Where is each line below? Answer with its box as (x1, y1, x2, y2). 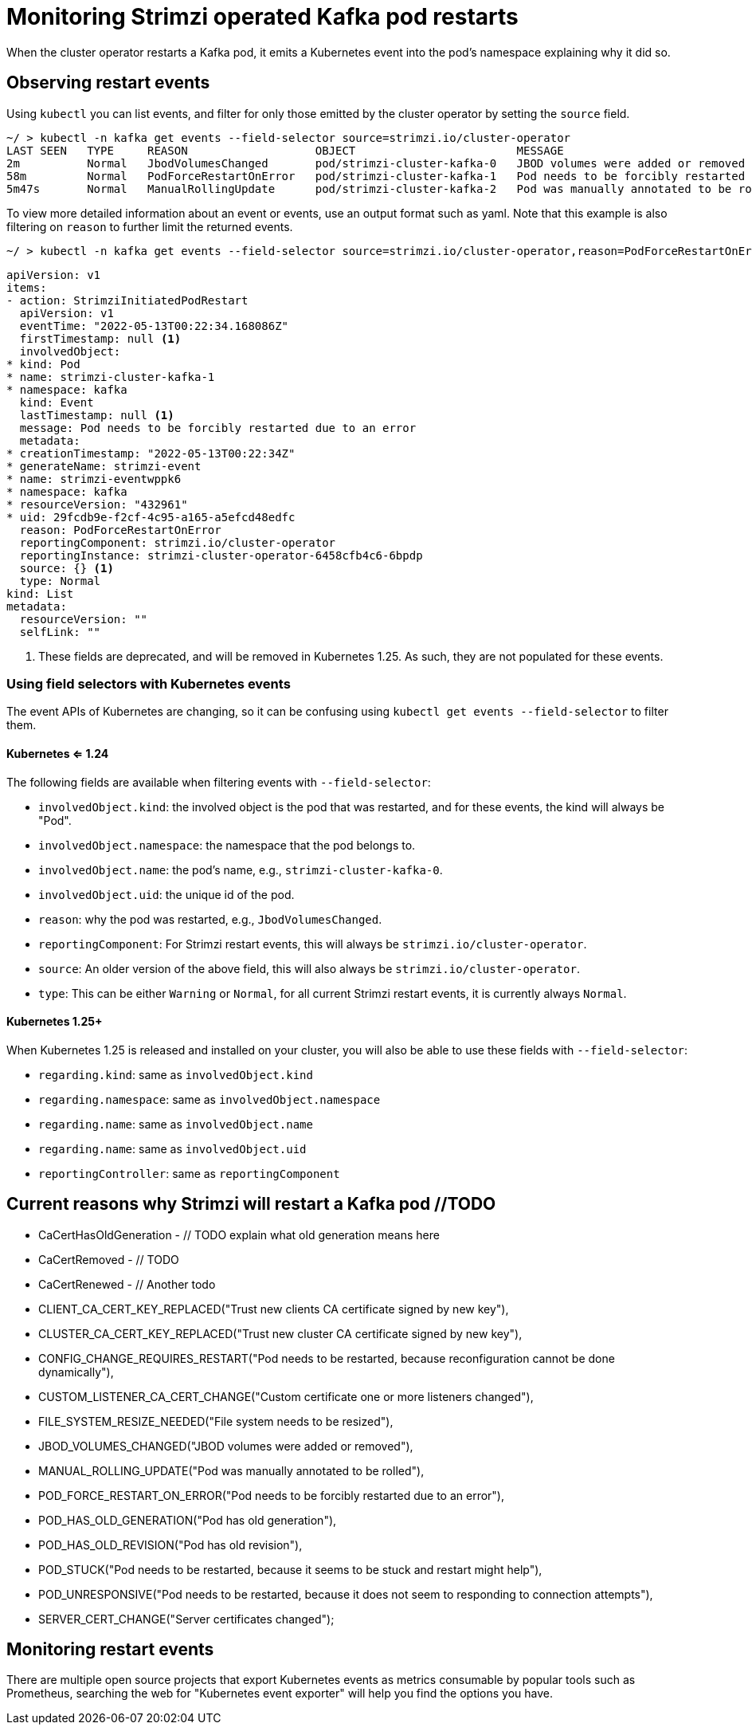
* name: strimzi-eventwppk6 (6, 472, 182, 485)
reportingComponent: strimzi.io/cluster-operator (19, 536, 336, 549)
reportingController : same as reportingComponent (38, 1166, 340, 1180)
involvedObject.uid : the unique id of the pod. (38, 887, 295, 901)
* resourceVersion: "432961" (6, 497, 188, 511)
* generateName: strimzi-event (6, 459, 202, 473)
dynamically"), (38, 1364, 114, 1379)
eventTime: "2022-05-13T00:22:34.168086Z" (19, 319, 289, 332)
